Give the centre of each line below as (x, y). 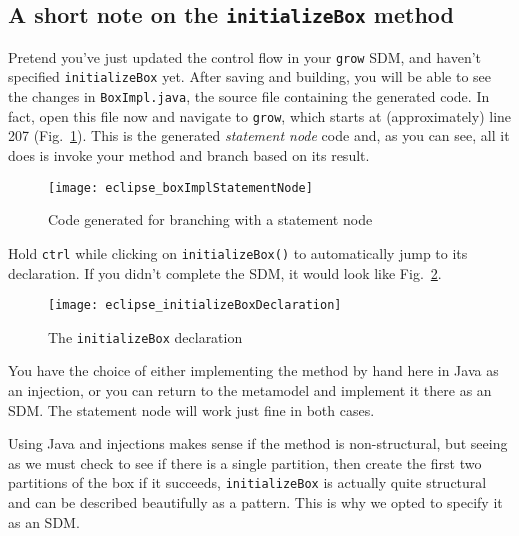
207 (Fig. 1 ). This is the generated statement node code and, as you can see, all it (259, 135)
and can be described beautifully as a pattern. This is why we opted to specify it (255, 502)
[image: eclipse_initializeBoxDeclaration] (195, 305)
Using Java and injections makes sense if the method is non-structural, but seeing (258, 443)
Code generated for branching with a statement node (210, 219)
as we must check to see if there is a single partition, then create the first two (245, 462)
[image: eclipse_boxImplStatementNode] (180, 187)
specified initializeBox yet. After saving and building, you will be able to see (250, 76)
